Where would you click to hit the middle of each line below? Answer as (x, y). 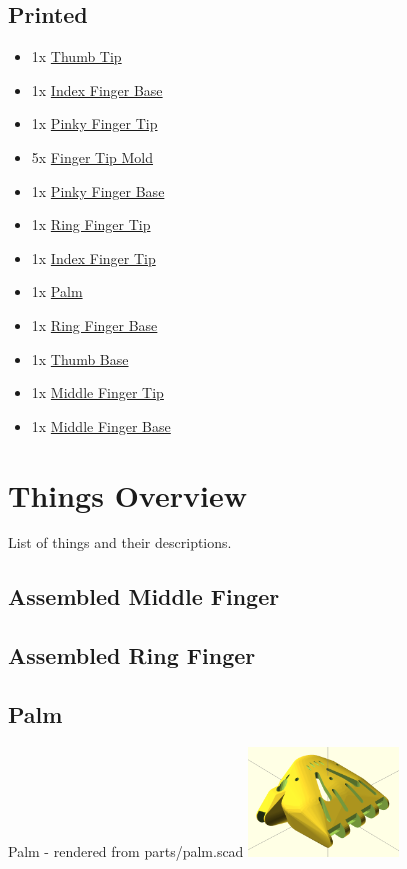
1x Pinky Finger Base (98, 190)
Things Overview (127, 494)
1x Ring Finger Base (94, 324)
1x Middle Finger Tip (97, 392)
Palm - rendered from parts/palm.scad (126, 851)
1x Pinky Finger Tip (94, 123)
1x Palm (57, 291)
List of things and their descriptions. (120, 542)
